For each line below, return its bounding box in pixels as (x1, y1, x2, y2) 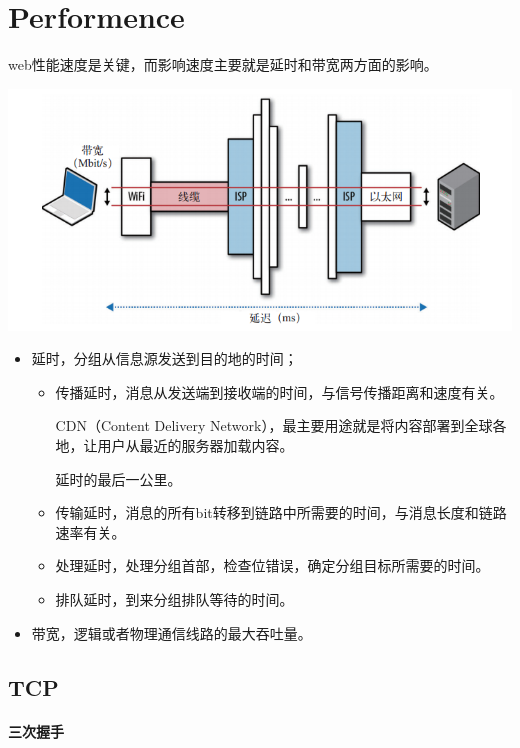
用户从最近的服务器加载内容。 (97, 435, 294, 456)
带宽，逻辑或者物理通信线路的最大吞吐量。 (31, 622, 312, 643)
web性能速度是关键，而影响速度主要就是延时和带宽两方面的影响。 (8, 54, 438, 75)
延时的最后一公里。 (55, 468, 182, 489)
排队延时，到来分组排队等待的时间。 (55, 589, 294, 609)
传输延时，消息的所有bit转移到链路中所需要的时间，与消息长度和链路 (55, 502, 507, 523)
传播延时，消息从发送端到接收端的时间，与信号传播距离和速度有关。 (55, 381, 504, 402)
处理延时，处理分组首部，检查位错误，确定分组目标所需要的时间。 (55, 555, 490, 576)
